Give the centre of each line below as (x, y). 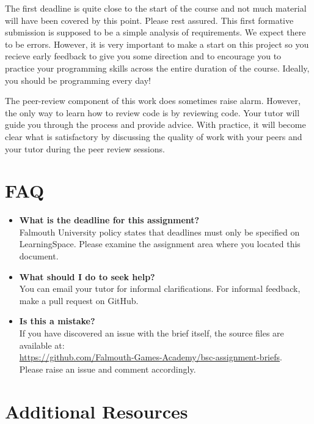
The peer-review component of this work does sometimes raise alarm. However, (153, 101)
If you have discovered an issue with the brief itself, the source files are (152, 333)
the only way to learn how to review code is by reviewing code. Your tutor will (152, 112)
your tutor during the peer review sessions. (85, 148)
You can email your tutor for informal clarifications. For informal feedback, (160, 288)
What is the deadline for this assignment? (109, 220)
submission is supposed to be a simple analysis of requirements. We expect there (155, 32)
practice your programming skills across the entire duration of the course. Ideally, (157, 68)
